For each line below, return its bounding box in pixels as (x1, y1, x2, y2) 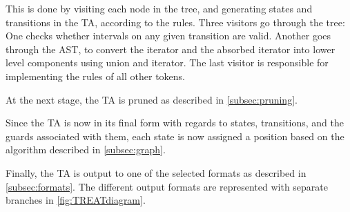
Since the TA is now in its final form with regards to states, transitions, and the (6, 115, 344, 130)
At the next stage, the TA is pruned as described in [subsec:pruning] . (6, 92, 298, 106)
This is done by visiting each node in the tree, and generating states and (6, 1, 313, 15)
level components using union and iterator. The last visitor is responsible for (6, 55, 329, 70)
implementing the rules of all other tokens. (6, 68, 186, 83)
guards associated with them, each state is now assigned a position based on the (6, 128, 344, 143)
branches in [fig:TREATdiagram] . (6, 193, 146, 207)
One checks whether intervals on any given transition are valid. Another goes (6, 28, 331, 43)
